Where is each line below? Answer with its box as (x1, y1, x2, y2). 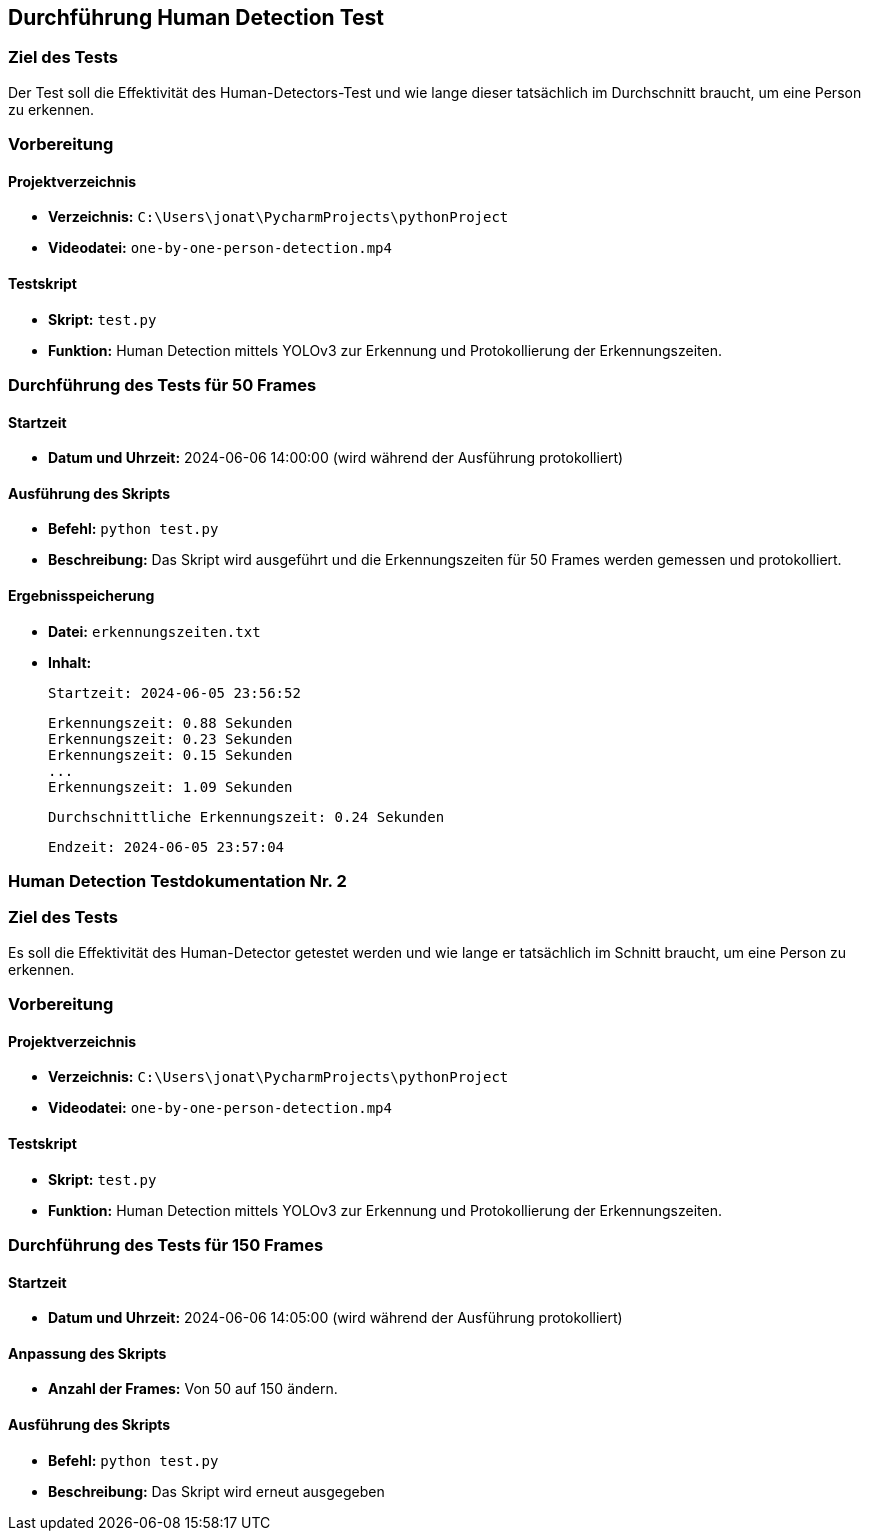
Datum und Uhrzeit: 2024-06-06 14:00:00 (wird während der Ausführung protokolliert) (48, 449, 624, 467)
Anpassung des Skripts (8, 1344, 167, 1362)
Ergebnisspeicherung (8, 587, 155, 605)
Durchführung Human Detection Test (8, 5, 384, 30)
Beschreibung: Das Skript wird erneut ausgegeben (48, 1482, 385, 1500)
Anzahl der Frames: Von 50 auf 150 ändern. (48, 1380, 338, 1398)
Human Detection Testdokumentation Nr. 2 (8, 871, 347, 892)
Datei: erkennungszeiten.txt (48, 622, 261, 640)
